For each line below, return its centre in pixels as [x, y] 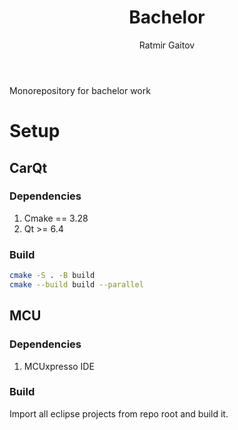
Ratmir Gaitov [167, 45]
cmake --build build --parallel [76, 284]
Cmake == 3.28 [56, 218]
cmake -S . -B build [52, 276]
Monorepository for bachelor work [80, 90]
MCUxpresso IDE [59, 366]
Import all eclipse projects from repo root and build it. [119, 413]
